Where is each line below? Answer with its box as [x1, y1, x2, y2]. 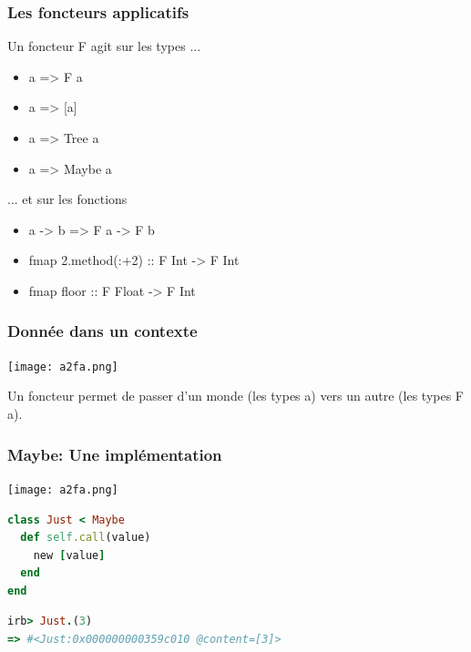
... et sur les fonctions [7, 189, 128, 209]
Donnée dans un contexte [7, 320, 198, 342]
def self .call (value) [20, 531, 151, 545]
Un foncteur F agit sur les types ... [7, 36, 201, 56]
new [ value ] [33, 548, 106, 562]
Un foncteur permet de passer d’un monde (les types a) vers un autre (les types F [7, 386, 465, 405]
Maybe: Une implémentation [7, 443, 222, 465]
